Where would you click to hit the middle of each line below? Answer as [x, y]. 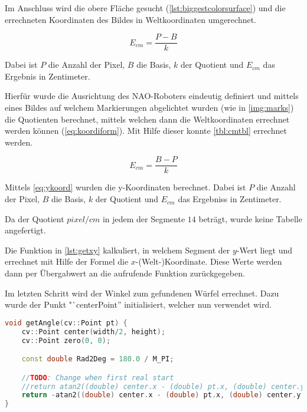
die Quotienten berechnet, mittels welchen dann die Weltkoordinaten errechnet [147, 119]
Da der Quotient [35, 218]
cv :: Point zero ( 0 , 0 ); [66, 340]
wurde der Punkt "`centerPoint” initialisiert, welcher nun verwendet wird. [138, 304]
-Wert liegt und [264, 250]
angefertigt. [25, 230]
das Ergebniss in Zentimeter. [230, 199]
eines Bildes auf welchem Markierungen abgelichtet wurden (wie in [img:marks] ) [149, 108]
